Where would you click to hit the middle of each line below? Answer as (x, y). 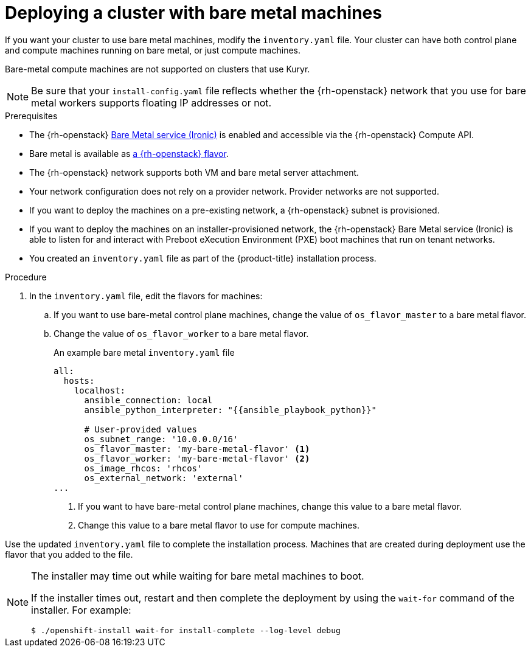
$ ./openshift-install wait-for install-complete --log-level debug (186, 630)
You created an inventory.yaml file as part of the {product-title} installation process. (203, 258)
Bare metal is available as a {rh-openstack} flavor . (129, 153)
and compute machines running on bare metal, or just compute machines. (153, 50)
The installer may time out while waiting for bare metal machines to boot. (198, 576)
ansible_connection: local (148, 400)
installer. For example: (81, 610)
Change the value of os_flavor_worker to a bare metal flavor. (181, 333)
